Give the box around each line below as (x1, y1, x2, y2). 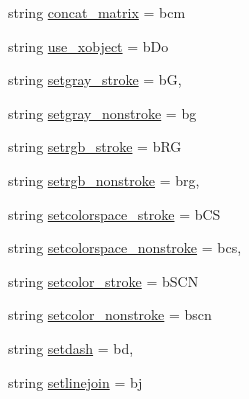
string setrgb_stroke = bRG (8, 136, 182, 157)
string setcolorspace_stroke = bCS (8, 203, 221, 224)
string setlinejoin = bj (8, 371, 143, 392)
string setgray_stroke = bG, (8, 69, 182, 90)
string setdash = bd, (8, 337, 134, 358)
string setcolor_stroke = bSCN (8, 270, 199, 291)
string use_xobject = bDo (8, 35, 169, 56)
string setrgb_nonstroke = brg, (8, 169, 200, 190)
